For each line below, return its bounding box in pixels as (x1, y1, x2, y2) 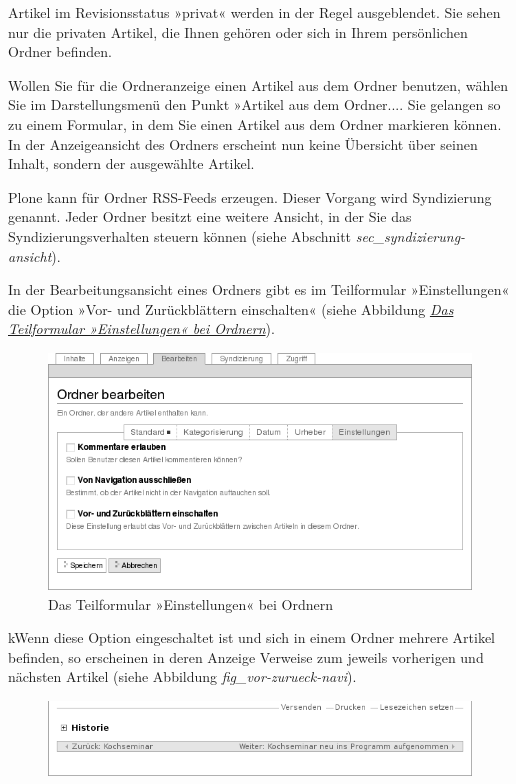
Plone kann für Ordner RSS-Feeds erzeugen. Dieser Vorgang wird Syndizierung (8, 186, 492, 207)
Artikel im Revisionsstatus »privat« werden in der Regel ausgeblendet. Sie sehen (8, 2, 501, 22)
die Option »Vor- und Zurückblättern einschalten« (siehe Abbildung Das (8, 298, 454, 319)
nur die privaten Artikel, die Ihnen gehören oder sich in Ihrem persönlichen (8, 21, 468, 42)
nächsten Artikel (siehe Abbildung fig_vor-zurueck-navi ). (8, 666, 357, 687)
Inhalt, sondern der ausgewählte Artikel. (8, 153, 255, 174)
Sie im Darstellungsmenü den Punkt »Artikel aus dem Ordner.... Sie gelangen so (8, 94, 501, 115)
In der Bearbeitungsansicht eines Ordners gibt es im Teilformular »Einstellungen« (8, 279, 510, 300)
